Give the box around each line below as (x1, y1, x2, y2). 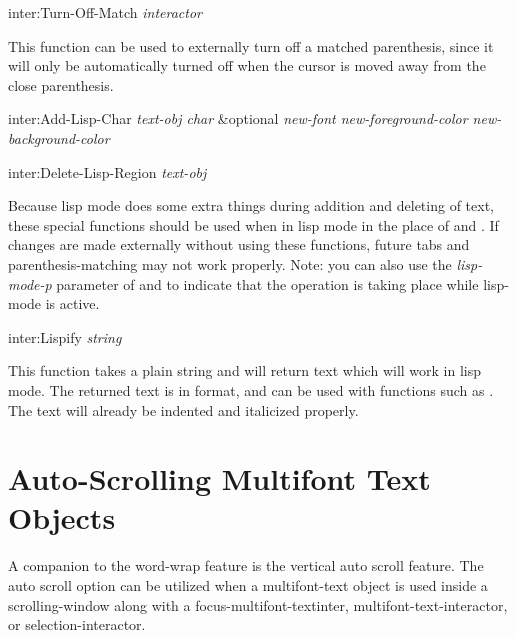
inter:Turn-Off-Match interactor (8, 2, 203, 22)
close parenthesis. (8, 74, 114, 95)
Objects (8, 497, 116, 538)
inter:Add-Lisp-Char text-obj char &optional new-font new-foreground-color (8, 108, 468, 129)
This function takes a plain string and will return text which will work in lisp (8, 360, 482, 381)
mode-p (8, 273, 52, 294)
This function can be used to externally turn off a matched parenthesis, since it (8, 35, 494, 56)
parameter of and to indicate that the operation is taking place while (56, 273, 479, 294)
